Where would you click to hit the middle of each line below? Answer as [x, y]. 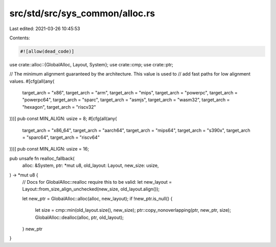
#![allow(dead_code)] [47, 51]
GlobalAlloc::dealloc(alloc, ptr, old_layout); [79, 217]
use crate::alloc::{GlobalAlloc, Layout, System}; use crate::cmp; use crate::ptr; [91, 64]
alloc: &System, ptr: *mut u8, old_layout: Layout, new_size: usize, [90, 165]
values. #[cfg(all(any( [32, 81]
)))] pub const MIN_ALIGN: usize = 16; [49, 149]
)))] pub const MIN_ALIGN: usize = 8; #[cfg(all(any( [63, 119]
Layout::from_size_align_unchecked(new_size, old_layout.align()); [91, 189]
